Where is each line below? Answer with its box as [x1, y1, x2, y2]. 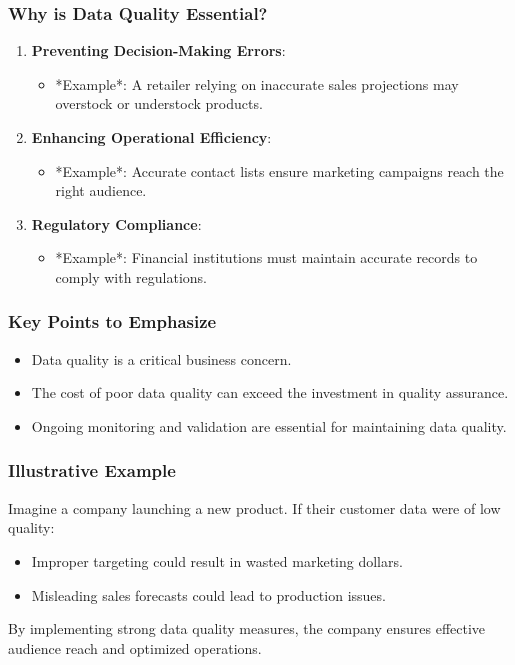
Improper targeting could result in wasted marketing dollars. [31, 550, 403, 571]
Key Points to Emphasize [8, 309, 217, 334]
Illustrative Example [8, 458, 176, 483]
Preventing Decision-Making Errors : [31, 40, 286, 61]
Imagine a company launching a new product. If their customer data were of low [8, 497, 501, 518]
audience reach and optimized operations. [8, 637, 262, 658]
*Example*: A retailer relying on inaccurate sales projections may [55, 73, 459, 94]
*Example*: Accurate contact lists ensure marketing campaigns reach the [55, 160, 504, 181]
